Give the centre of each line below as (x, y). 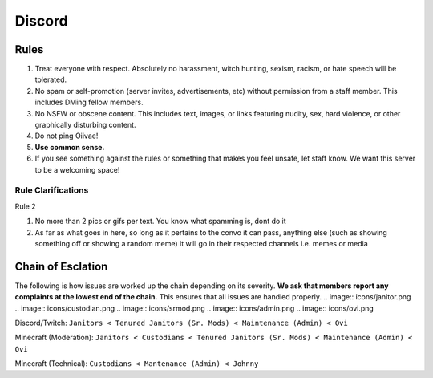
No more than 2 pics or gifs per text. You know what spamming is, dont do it (160, 222)
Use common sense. (70, 147)
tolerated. (51, 79)
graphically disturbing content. (85, 125)
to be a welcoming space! (77, 169)
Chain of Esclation (61, 266)
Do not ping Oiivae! (67, 136)
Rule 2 (25, 206)
